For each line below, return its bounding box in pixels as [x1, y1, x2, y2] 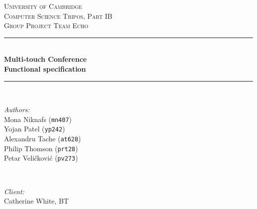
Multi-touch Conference [4, 54, 87, 64]
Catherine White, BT [4, 196, 69, 206]
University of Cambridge [4, 1, 82, 11]
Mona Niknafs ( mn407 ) [4, 114, 72, 124]
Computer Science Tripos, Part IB [4, 10, 113, 21]
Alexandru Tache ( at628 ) [4, 133, 81, 144]
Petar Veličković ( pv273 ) [4, 153, 78, 163]
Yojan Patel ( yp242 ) [4, 124, 65, 134]
